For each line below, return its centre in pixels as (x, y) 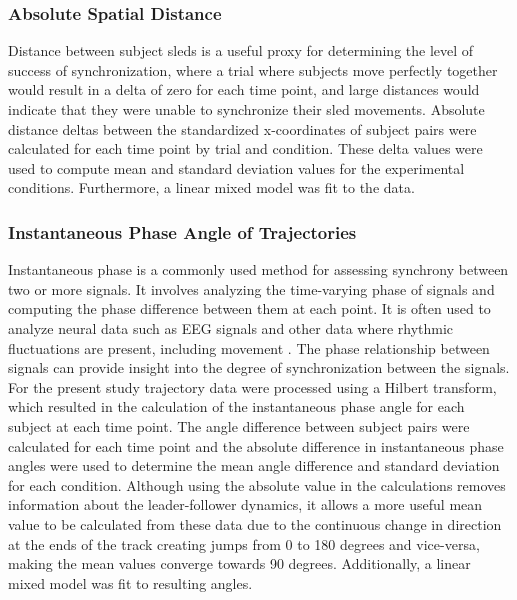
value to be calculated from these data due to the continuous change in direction (255, 523)
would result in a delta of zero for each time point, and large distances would (244, 89)
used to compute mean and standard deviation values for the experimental (236, 167)
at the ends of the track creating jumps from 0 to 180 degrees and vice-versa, (244, 543)
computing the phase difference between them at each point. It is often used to (249, 308)
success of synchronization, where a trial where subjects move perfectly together (253, 69)
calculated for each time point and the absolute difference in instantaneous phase (256, 445)
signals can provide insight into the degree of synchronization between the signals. (259, 367)
